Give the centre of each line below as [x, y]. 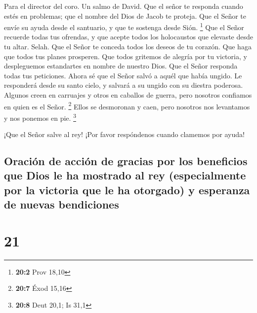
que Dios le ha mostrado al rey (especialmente [125, 175]
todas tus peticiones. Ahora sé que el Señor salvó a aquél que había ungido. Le [123, 75]
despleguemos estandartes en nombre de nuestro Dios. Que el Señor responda [121, 66]
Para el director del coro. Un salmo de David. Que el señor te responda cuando [124, 6]
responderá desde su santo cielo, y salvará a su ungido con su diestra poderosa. [124, 85]
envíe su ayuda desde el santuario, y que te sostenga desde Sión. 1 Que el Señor [124, 26]
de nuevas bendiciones [62, 204]
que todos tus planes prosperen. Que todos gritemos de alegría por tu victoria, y [126, 56]
